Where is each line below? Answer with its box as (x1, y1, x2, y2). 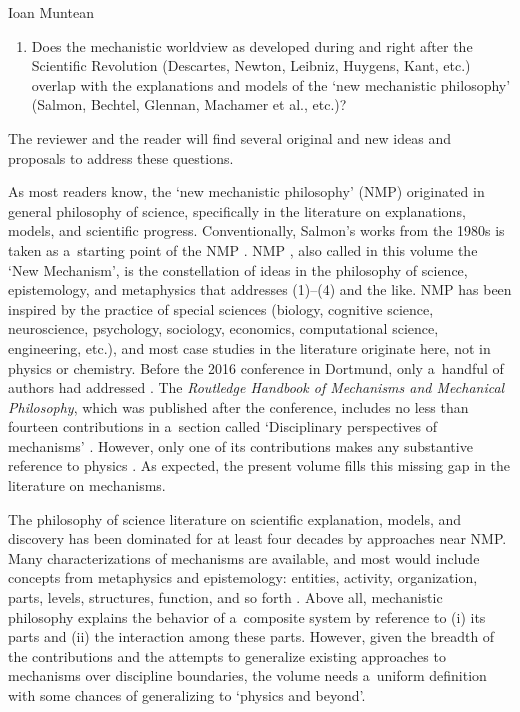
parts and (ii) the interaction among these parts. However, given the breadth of (8, 626, 495, 647)
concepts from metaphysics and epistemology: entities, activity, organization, (8, 567, 478, 588)
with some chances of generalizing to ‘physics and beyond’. (8, 685, 366, 705)
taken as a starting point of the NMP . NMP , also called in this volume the (8, 239, 478, 260)
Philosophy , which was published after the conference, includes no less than (8, 396, 469, 417)
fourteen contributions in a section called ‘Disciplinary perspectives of (8, 416, 437, 437)
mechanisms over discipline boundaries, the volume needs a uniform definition (8, 665, 487, 686)
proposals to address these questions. (8, 147, 234, 168)
